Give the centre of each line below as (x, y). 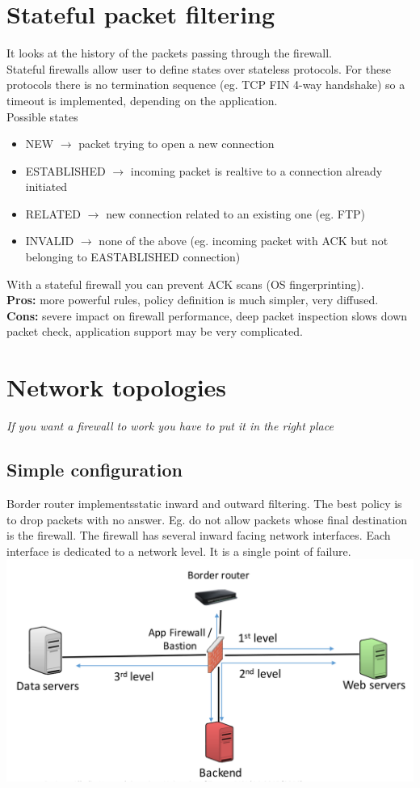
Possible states (42, 116)
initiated (46, 186)
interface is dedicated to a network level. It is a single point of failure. (179, 551)
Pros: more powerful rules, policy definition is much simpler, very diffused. (193, 300)
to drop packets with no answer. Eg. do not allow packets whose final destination (207, 519)
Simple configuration (94, 470)
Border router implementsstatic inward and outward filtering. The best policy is (204, 503)
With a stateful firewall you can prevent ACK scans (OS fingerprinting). (185, 284)
